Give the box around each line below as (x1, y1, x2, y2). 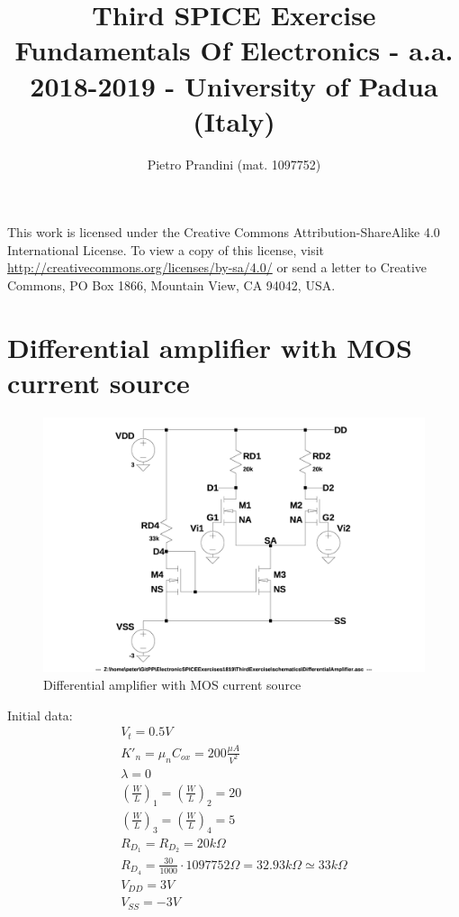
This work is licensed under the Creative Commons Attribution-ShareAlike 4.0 (7, 223, 440, 242)
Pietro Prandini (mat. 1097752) (147, 154, 321, 173)
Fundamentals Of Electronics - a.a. (14, 32, 454, 69)
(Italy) (193, 102, 275, 139)
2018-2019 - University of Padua (30, 67, 438, 104)
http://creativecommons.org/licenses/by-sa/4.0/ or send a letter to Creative (7, 258, 427, 277)
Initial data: (7, 705, 73, 724)
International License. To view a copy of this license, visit (7, 240, 325, 259)
